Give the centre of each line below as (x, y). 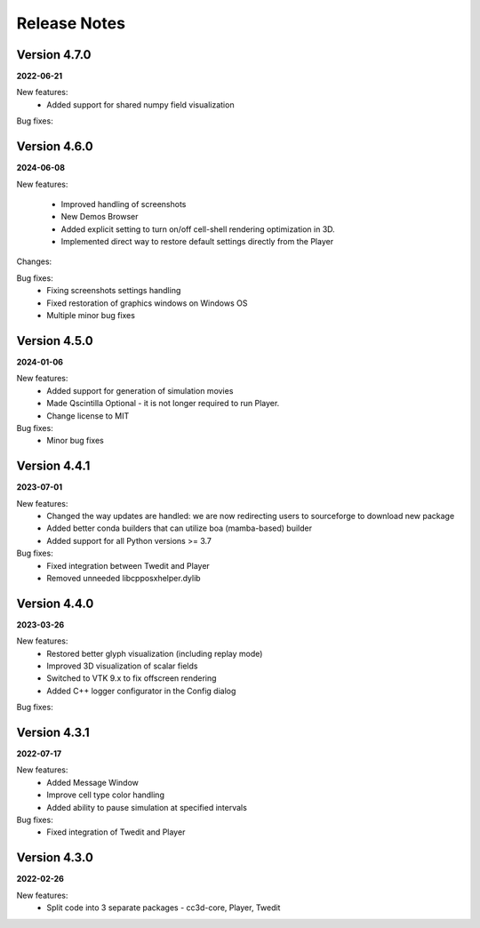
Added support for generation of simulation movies (140, 390)
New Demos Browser (100, 217)
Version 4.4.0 (55, 603)
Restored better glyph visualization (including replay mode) (155, 653)
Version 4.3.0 (55, 858)
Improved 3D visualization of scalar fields (122, 666)
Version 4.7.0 (54, 55)
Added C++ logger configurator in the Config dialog (141, 691)
